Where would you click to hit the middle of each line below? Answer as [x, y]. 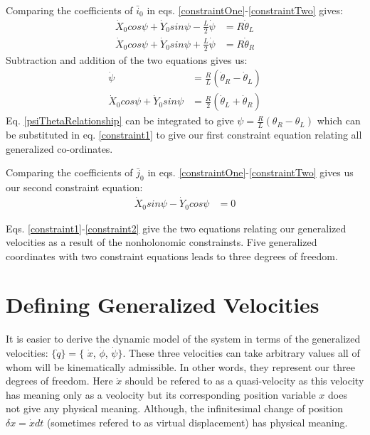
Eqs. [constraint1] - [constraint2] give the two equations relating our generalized [176, 228]
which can [339, 120]
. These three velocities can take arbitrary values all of [241, 353]
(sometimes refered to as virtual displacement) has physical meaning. [197, 422]
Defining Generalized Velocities [163, 305]
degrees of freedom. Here [59, 381]
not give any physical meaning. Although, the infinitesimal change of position [174, 408]
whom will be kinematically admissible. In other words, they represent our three [180, 366]
